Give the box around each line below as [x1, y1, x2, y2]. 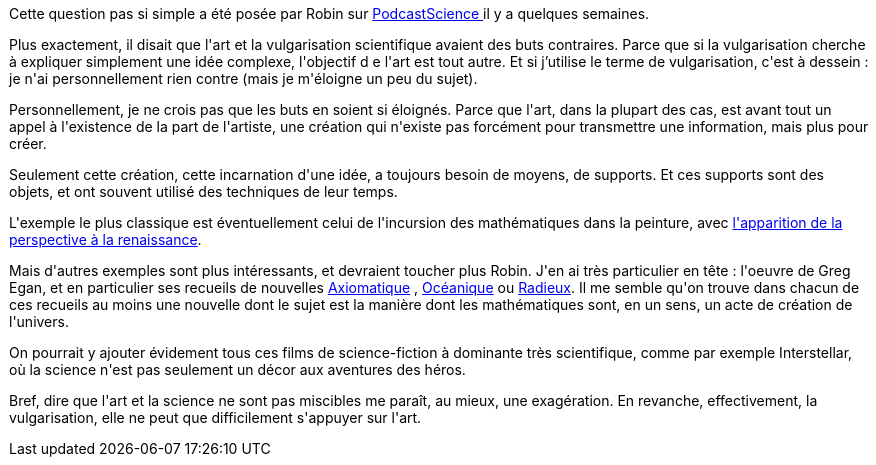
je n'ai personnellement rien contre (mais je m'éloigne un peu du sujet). [9, 70, 478, 87]
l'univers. [9, 313, 69, 330]
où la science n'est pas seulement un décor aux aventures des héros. [9, 361, 466, 378]
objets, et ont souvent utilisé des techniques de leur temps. [9, 183, 398, 200]
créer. [9, 135, 47, 152]
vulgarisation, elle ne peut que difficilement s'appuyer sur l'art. [9, 409, 422, 426]
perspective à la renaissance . [9, 231, 202, 248]
